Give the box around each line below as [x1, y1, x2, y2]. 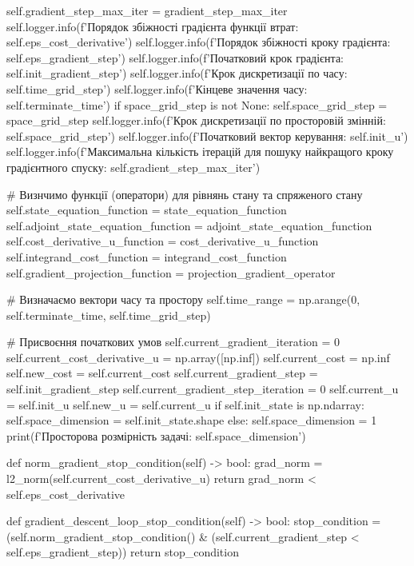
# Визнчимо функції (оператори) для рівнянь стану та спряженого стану [6, 185, 363, 202]
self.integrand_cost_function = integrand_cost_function [6, 248, 287, 265]
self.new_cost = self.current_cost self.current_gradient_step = [6, 365, 318, 381]
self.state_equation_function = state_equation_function [6, 201, 287, 218]
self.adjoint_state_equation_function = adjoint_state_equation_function [6, 217, 372, 233]
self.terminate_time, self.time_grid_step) [6, 306, 211, 323]
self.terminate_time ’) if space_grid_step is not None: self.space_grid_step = [6, 96, 388, 113]
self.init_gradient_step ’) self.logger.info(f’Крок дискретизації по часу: [6, 65, 348, 82]
